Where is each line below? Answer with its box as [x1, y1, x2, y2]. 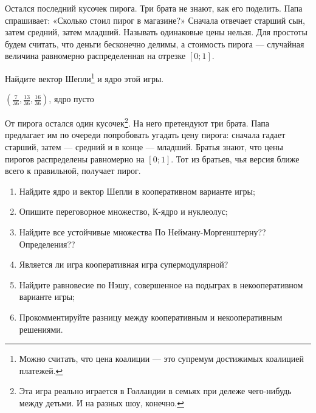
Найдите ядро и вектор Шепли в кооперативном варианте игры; [19, 184, 255, 197]
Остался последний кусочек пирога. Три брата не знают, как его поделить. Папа [5, 2, 303, 14]
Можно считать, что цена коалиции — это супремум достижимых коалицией [19, 352, 304, 365]
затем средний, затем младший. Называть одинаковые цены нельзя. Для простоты [5, 26, 307, 38]
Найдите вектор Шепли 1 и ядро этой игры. [5, 70, 164, 85]
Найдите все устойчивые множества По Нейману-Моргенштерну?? [19, 226, 266, 238]
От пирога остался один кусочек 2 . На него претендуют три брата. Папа [5, 115, 270, 129]
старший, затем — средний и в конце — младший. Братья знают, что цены [5, 141, 283, 153]
